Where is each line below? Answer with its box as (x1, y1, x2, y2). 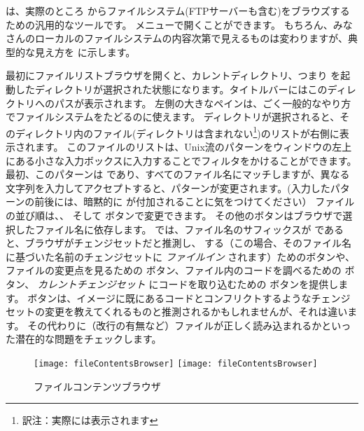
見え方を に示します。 (34, 44, 136, 59)
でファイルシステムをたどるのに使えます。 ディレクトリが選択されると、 (6, 109, 340, 124)
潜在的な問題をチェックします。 (15, 331, 162, 346)
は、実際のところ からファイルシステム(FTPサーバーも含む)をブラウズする (6, 4, 350, 18)
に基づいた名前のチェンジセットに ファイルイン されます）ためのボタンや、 (6, 249, 355, 264)
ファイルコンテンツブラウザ (34, 378, 161, 393)
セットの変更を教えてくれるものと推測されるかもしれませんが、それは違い (6, 304, 348, 319)
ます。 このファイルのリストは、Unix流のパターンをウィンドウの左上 (34, 139, 352, 153)
